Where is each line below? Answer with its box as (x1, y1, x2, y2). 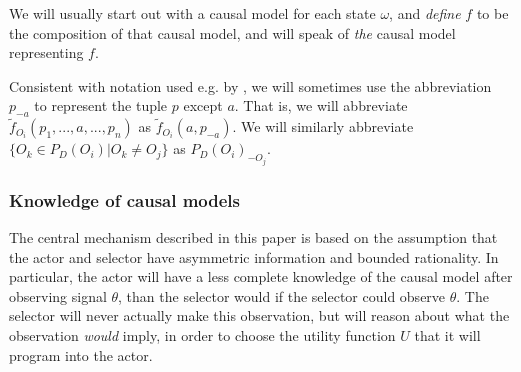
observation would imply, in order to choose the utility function (9, 325, 396, 346)
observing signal (9, 285, 107, 306)
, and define (389, 3, 461, 23)
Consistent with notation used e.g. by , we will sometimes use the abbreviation (9, 75, 492, 96)
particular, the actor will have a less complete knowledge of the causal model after (9, 266, 513, 287)
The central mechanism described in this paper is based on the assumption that (9, 227, 498, 248)
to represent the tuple (34, 95, 168, 116)
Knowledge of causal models (9, 187, 241, 212)
